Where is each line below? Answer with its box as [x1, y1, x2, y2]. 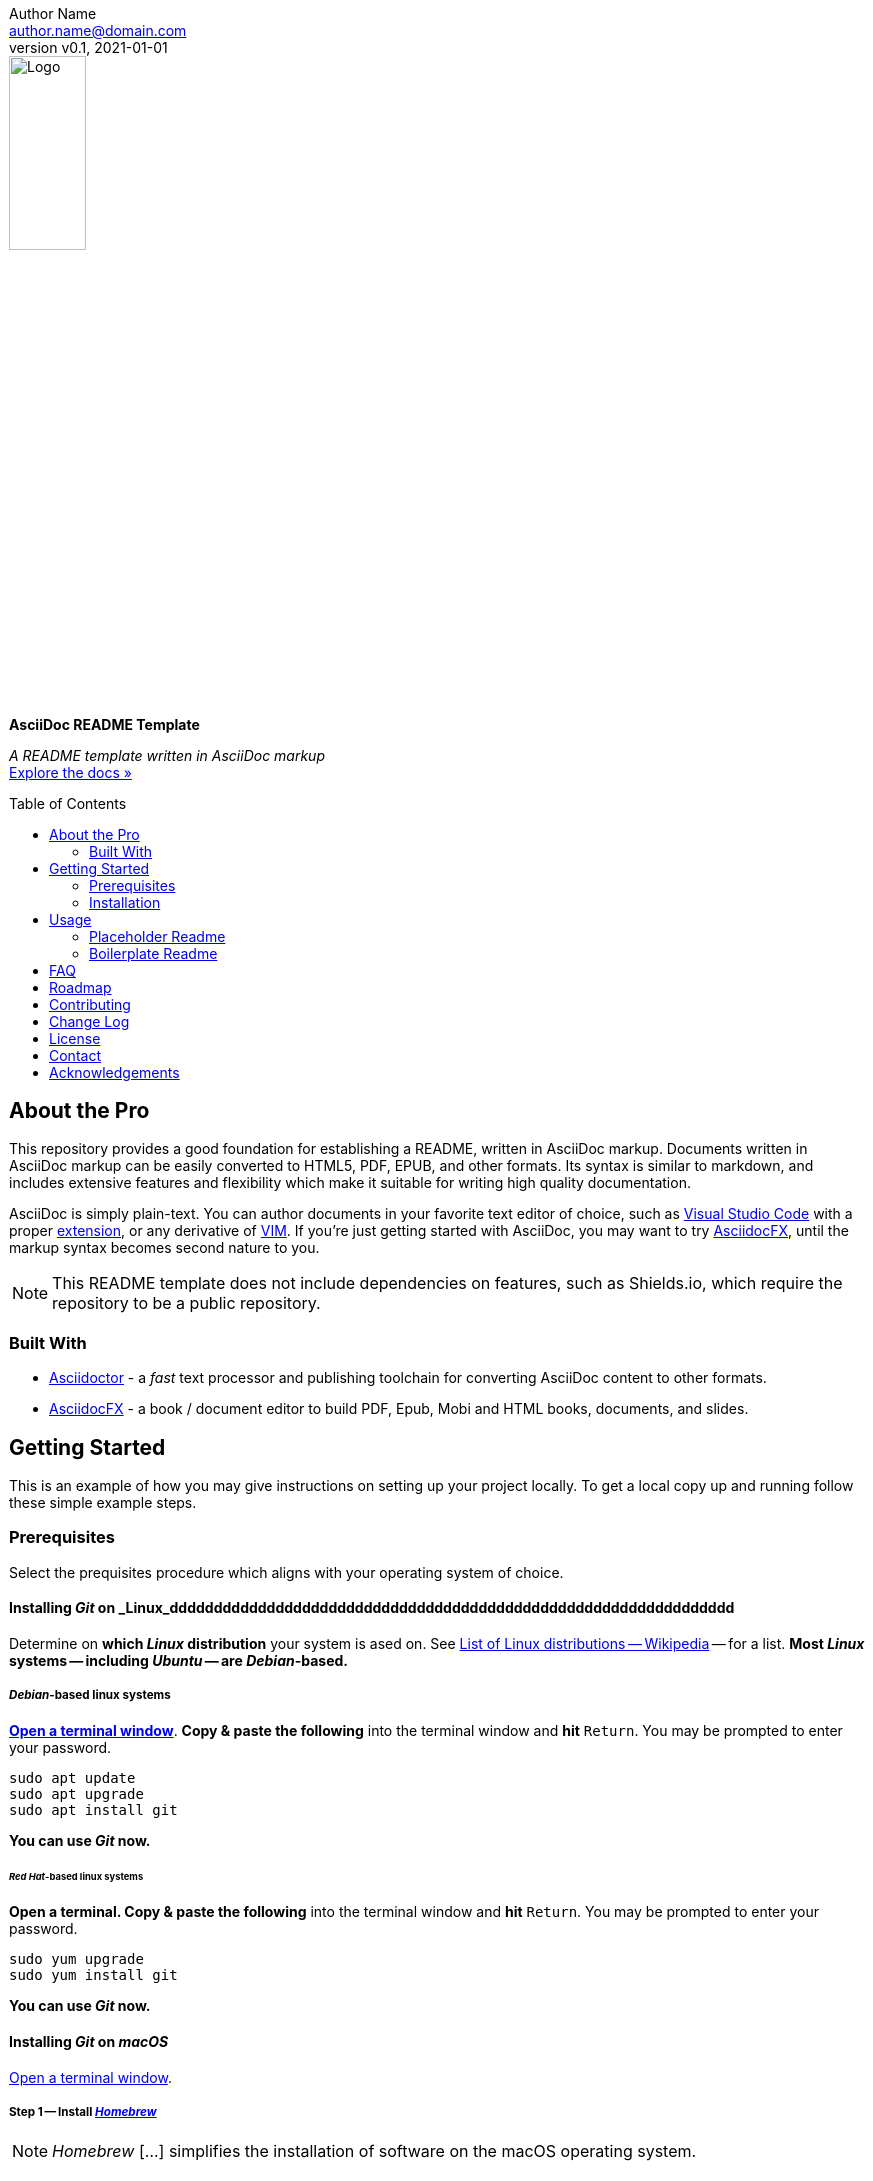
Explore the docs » [9, 763, 132, 781]
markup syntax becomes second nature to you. [9, 1239, 320, 1257]
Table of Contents [9, 794, 127, 812]
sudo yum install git [9, 1967, 178, 1984]
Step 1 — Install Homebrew [9, 2105, 157, 2120]
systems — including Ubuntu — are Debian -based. [9, 1652, 349, 1669]
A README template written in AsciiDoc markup [9, 746, 325, 764]
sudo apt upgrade [9, 1785, 144, 1802]
